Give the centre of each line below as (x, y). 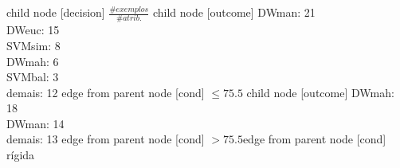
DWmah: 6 (33, 61)
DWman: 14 (35, 123)
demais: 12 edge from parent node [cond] (106, 92)
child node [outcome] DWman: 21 (234, 12)
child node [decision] (56, 12)
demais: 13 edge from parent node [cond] (106, 139)
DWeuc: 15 (33, 30)
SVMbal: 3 (33, 77)
